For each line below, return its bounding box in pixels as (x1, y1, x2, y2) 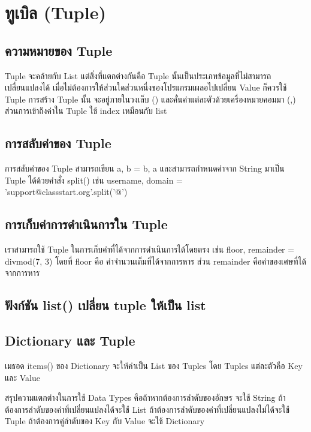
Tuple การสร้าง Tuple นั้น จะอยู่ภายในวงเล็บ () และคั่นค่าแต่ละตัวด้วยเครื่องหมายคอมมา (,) (5, 92, 296, 105)
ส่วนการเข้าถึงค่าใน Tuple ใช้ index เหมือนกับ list (5, 104, 167, 117)
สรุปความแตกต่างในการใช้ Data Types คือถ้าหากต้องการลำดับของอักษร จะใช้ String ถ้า (5, 391, 286, 404)
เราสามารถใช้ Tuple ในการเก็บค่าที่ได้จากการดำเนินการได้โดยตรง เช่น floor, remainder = (5, 243, 295, 256)
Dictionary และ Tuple (5, 331, 135, 350)
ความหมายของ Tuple (5, 41, 113, 59)
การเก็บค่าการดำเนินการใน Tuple (5, 215, 168, 233)
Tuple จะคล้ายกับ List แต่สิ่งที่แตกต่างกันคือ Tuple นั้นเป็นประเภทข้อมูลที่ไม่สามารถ (5, 69, 271, 82)
